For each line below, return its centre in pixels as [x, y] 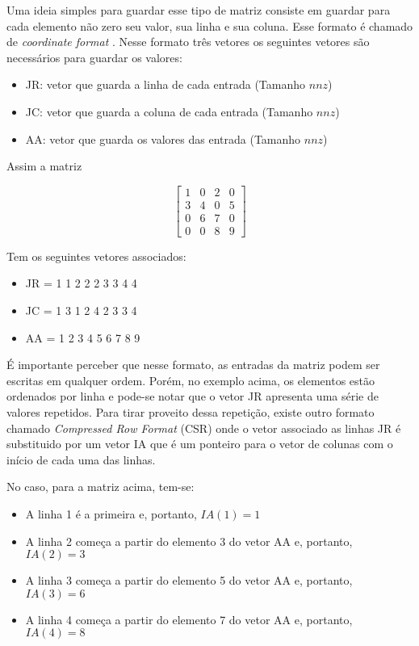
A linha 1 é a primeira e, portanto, [111, 514]
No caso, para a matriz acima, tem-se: [101, 487]
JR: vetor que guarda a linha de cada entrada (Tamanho [166, 84]
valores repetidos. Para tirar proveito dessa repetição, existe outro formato [191, 412]
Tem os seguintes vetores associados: [96, 256]
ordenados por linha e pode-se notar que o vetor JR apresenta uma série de [193, 396]
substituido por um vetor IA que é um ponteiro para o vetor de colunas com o [200, 444]
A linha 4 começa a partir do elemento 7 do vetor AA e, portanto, [189, 619]
